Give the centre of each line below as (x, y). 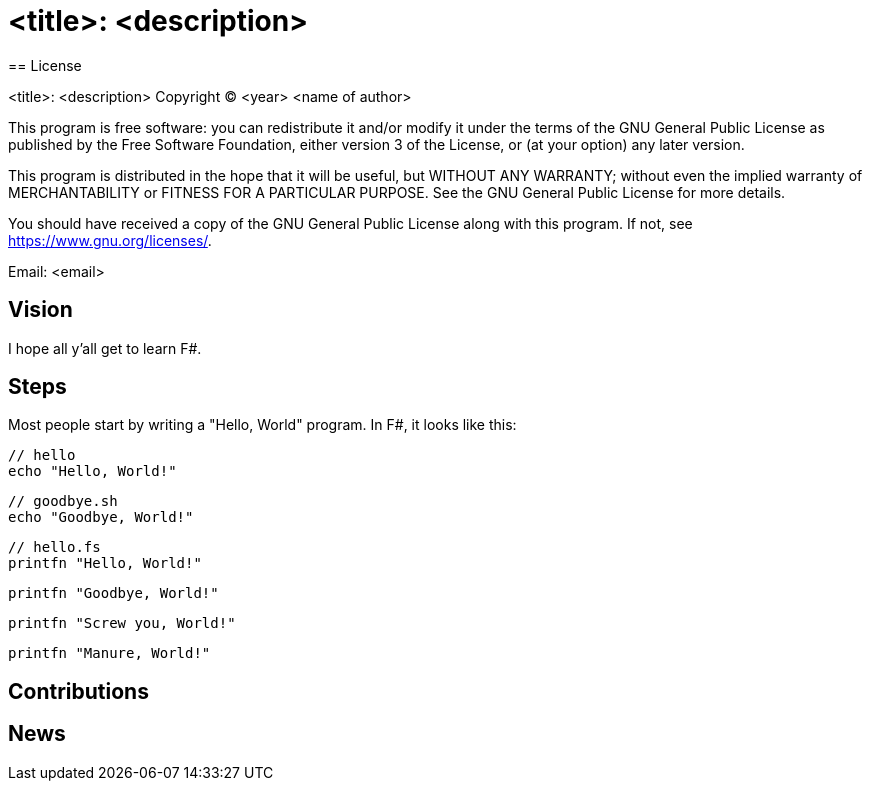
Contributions (78, 691)
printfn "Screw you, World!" (122, 623)
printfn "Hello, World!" (105, 563)
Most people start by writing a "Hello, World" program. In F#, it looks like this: (262, 425)
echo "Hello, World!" (92, 471)
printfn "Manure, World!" (109, 653)
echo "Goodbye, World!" (101, 517)
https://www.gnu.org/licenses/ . (110, 240)
